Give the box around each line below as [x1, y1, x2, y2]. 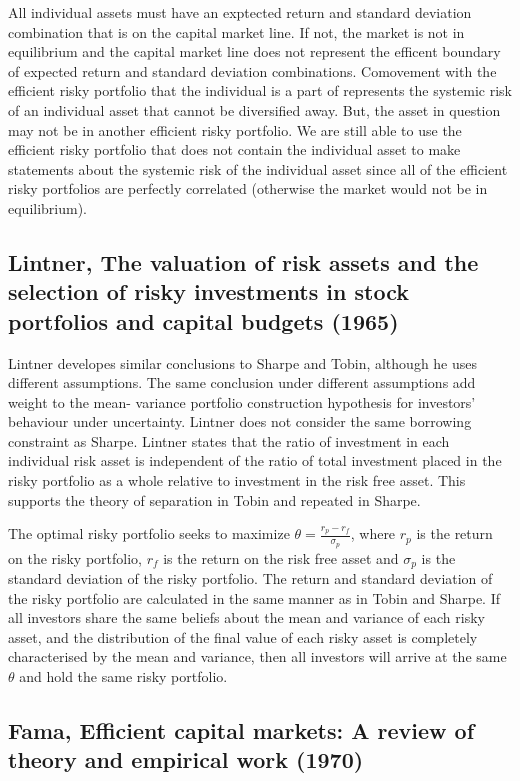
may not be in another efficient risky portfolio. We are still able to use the [8, 119, 462, 140]
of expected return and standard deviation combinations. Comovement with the [8, 60, 497, 81]
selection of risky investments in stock [8, 276, 409, 307]
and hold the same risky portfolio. [19, 665, 228, 686]
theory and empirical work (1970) [8, 744, 364, 775]
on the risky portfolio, [8, 547, 142, 568]
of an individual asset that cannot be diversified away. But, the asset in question [8, 99, 501, 120]
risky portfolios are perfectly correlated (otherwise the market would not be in [8, 178, 488, 199]
